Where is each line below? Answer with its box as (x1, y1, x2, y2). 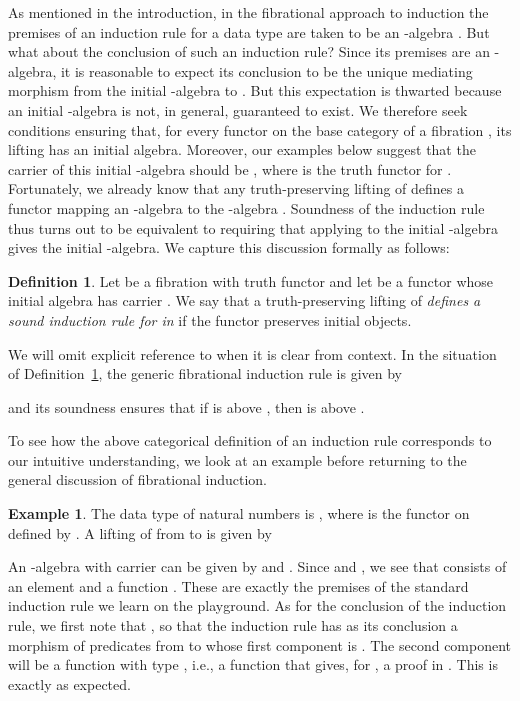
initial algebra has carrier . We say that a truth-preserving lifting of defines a (8, 290, 481, 311)
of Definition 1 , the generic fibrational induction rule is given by (8, 363, 403, 384)
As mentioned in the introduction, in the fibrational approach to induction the (8, 2, 489, 22)
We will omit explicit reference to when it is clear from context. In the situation (8, 343, 497, 364)
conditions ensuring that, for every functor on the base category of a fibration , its (8, 119, 512, 140)
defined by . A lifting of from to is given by (8, 522, 272, 543)
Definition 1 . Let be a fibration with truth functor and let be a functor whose (8, 270, 494, 291)
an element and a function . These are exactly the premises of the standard (8, 575, 469, 596)
